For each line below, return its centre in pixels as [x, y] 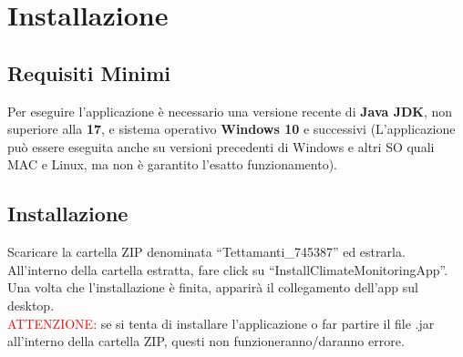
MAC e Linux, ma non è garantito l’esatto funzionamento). [172, 164]
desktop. [31, 305]
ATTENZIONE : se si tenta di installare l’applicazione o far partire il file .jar [221, 323]
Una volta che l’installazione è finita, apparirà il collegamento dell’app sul [213, 287]
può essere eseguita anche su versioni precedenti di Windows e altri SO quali [221, 146]
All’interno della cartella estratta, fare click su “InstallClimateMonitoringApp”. [228, 269]
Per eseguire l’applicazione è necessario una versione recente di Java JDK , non [230, 111]
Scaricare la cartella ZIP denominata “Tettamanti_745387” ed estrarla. [206, 252]
